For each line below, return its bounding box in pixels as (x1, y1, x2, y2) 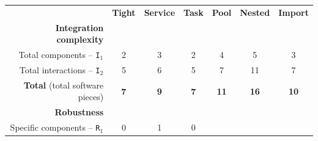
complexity (56, 33, 104, 46)
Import (278, 5, 309, 18)
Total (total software (23, 78, 104, 91)
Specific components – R (10, 121, 100, 134)
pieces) (78, 90, 104, 103)
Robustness (54, 106, 104, 118)
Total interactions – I (19, 63, 100, 76)
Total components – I (18, 48, 100, 61)
